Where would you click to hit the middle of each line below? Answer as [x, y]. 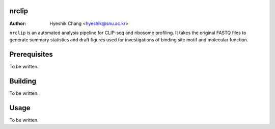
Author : [18, 23]
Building [23, 81]
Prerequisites [31, 54]
